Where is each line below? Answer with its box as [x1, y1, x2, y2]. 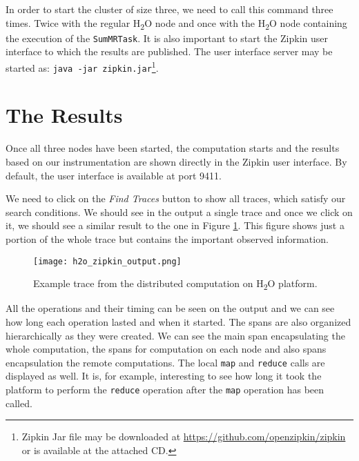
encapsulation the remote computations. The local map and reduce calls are [6, 355, 325, 369]
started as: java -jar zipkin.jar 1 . [6, 58, 159, 75]
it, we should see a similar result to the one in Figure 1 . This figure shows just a [6, 218, 345, 233]
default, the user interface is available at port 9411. [6, 168, 222, 182]
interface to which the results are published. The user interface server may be [6, 44, 333, 59]
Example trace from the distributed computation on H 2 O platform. [33, 276, 318, 293]
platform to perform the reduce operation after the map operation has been [6, 382, 324, 396]
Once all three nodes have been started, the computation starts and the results [6, 141, 340, 155]
